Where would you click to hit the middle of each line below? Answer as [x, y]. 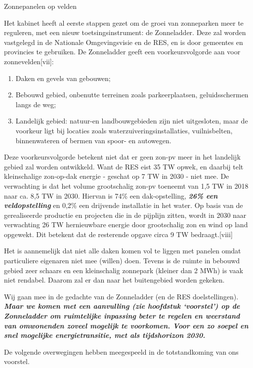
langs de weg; [36, 104]
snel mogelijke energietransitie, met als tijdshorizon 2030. [105, 335]
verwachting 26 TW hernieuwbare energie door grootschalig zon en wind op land [126, 225]
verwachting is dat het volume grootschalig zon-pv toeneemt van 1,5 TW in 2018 [126, 185]
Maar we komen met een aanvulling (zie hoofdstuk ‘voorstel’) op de [122, 306]
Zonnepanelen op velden [41, 6]
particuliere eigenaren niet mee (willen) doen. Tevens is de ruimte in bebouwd [122, 261]
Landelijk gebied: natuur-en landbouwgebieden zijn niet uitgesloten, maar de [132, 121]
